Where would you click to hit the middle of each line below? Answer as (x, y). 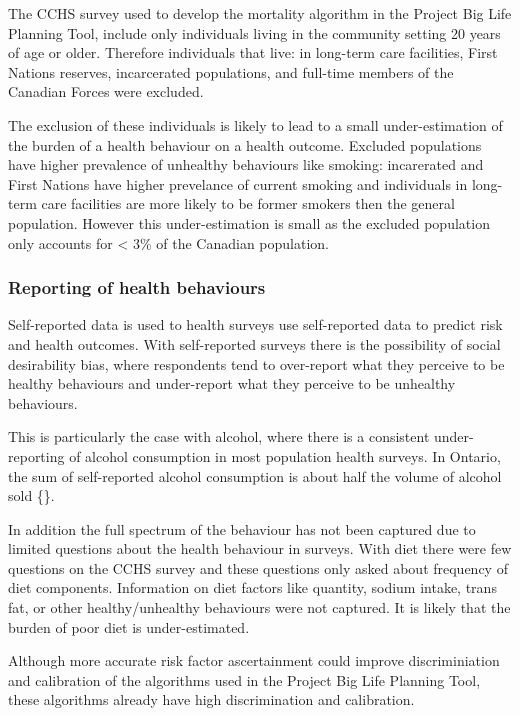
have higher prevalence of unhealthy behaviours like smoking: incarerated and (246, 164)
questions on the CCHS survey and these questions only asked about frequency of (258, 567)
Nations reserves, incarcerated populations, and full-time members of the (231, 71)
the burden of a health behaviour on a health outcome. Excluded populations (245, 144)
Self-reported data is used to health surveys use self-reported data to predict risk (255, 324)
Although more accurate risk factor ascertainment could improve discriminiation (254, 660)
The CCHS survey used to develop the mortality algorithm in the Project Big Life (260, 13)
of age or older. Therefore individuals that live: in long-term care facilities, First (253, 52)
